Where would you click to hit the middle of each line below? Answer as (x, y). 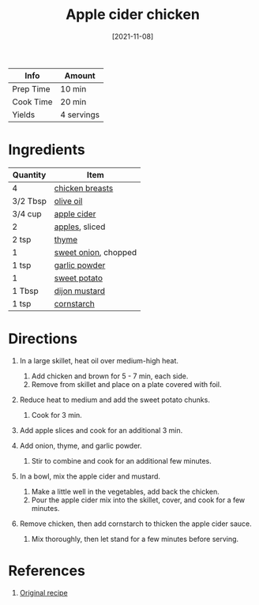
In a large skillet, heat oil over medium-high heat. (99, 360)
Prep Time (31, 88)
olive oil (68, 201)
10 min (73, 88)
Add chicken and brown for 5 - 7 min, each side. (110, 376)
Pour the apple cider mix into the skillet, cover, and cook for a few (138, 500)
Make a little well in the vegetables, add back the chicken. (125, 491)
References (47, 571)
